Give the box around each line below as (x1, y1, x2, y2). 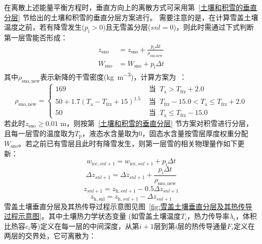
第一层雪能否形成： (4, 32, 68, 42)
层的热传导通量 (177, 220, 227, 231)
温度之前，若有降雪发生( (4, 22, 85, 32)
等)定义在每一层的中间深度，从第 (30, 220, 139, 231)
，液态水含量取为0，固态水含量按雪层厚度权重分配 (82, 128, 248, 138)
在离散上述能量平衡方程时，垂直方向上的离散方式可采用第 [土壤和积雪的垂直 (4, 2, 257, 12)
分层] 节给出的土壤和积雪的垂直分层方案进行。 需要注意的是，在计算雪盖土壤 (4, 12, 258, 22)
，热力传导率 (187, 211, 230, 221)
